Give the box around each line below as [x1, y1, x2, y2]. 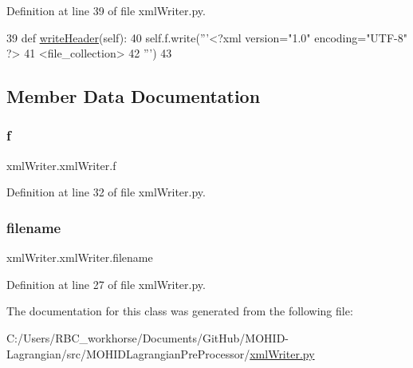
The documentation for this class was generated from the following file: [6, 303, 353, 319]
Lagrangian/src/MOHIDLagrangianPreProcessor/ [6, 345, 250, 362]
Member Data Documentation [6, 84, 261, 109]
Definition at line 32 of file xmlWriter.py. [6, 184, 206, 200]
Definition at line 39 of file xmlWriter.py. [6, 2, 206, 18]
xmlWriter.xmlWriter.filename [6, 249, 153, 266]
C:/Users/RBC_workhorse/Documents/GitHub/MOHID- [6, 329, 289, 346]
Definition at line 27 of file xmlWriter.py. [6, 275, 206, 292]
